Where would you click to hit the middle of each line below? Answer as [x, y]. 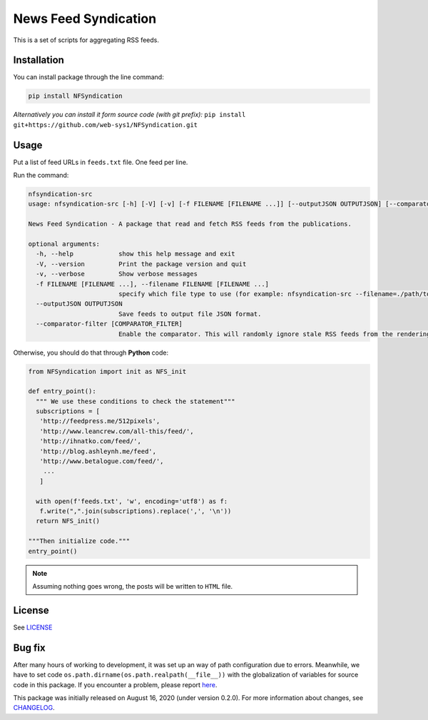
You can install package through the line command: [88, 77]
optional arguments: [64, 244]
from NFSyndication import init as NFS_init [107, 371]
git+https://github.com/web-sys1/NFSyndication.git [106, 125]
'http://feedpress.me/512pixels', [100, 421]
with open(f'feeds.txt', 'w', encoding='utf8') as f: [132, 501]
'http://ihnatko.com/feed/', [91, 441]
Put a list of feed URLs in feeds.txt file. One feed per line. [101, 162]
